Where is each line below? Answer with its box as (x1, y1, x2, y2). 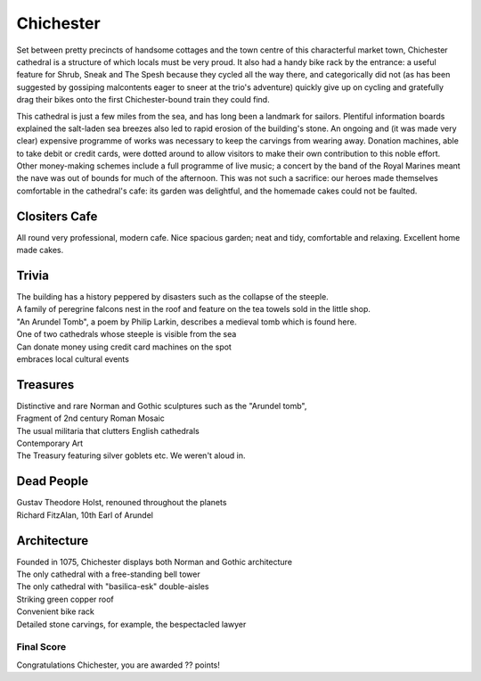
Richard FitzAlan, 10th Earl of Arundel (16, 509, 153, 521)
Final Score (16, 641, 67, 653)
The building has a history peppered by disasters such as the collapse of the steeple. (16, 291, 329, 302)
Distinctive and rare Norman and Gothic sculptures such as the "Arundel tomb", (16, 400, 307, 411)
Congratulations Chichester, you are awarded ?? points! (16, 660, 220, 670)
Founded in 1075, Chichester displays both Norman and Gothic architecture (16, 556, 293, 567)
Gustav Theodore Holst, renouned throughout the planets (16, 497, 227, 508)
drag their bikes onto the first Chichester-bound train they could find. (16, 94, 271, 105)
